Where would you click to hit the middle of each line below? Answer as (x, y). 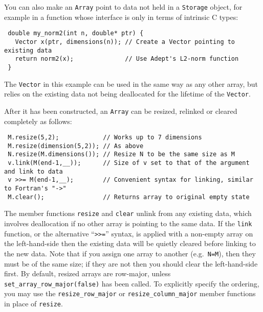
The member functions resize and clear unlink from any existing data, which (128, 213)
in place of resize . (34, 304)
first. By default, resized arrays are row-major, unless (87, 273)
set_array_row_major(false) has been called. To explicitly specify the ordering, (132, 283)
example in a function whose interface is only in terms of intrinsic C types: (121, 17)
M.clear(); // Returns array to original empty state (129, 197)
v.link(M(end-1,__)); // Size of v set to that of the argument (129, 163)
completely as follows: (38, 121)
